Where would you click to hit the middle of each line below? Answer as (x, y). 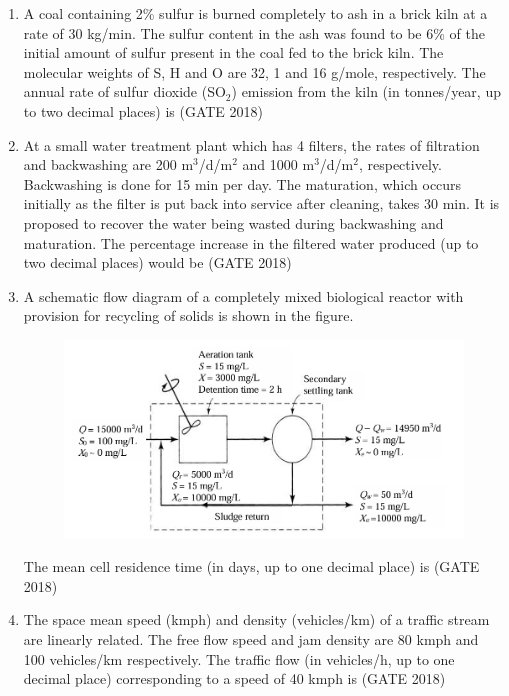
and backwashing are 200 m (108, 164)
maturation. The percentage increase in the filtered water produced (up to (251, 242)
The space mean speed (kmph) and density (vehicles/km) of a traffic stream (256, 619)
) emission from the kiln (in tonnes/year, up (366, 91)
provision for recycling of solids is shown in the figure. (188, 315)
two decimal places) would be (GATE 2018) (157, 262)
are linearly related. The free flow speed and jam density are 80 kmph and (251, 638)
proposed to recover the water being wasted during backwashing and (233, 222)
